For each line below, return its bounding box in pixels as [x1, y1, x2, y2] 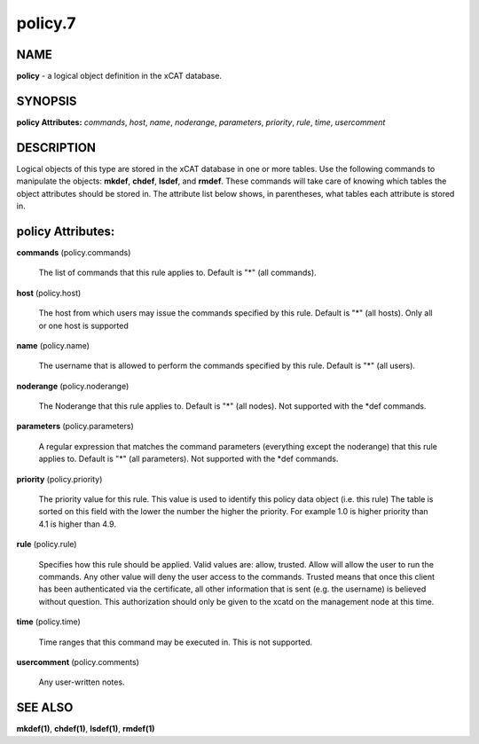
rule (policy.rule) [16, 539, 77, 550]
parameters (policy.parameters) [16, 421, 135, 432]
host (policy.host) [16, 287, 82, 298]
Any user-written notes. [38, 677, 125, 687]
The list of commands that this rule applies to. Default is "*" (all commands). [38, 267, 317, 278]
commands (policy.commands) [16, 247, 131, 257]
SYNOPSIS [16, 93, 77, 108]
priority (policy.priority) [16, 474, 103, 484]
